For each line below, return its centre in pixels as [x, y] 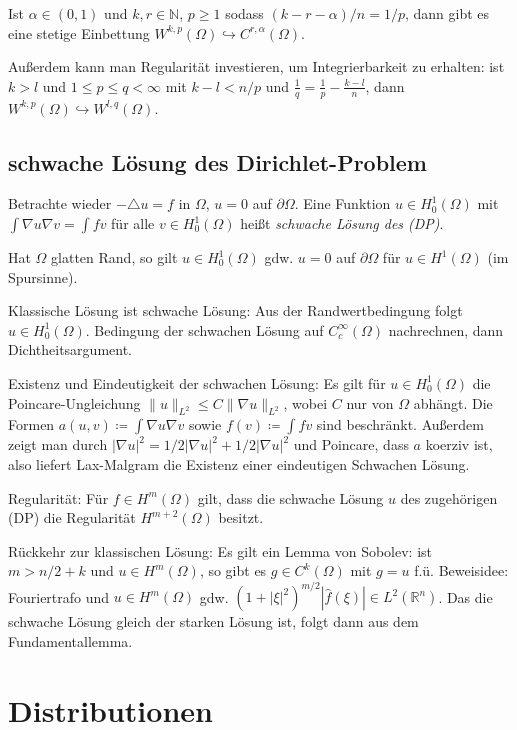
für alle [133, 223]
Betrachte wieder [60, 203]
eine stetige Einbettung [79, 32]
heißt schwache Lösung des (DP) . [342, 223]
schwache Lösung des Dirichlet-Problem [217, 161]
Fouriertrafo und [59, 596]
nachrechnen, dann [446, 329]
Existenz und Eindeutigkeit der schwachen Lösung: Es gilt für [197, 382]
